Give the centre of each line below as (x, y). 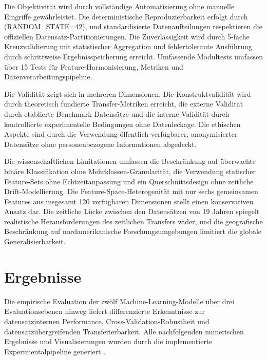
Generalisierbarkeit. (35, 241)
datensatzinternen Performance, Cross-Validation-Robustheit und (107, 321)
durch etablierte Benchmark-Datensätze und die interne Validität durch (117, 113)
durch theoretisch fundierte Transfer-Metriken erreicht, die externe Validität (124, 104)
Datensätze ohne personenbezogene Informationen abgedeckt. (100, 144)
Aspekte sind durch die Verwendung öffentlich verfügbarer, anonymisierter (121, 134)
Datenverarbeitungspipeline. (48, 77)
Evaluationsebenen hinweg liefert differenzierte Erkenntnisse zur (104, 311)
